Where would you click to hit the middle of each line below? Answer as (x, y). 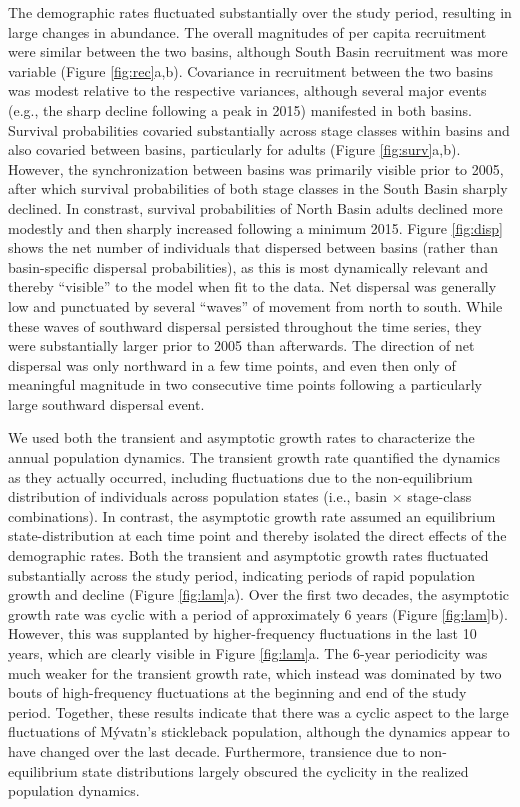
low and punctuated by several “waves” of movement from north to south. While (255, 305)
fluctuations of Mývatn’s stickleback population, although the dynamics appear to (259, 731)
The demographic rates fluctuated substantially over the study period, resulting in (260, 12)
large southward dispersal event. (106, 403)
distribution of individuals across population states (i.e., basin (198, 496)
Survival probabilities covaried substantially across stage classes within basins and (259, 129)
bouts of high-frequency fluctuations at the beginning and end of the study (237, 692)
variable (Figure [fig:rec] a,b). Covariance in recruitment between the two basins (251, 70)
